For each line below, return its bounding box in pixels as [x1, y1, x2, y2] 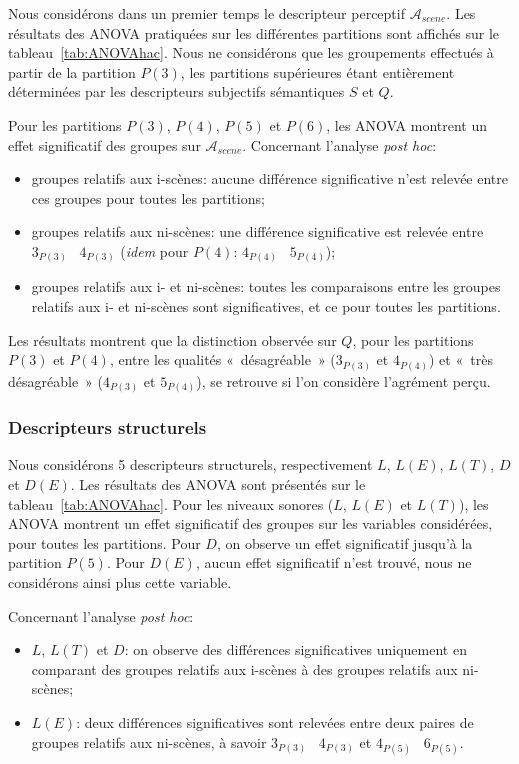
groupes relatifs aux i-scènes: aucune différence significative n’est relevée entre [31, 168, 509, 189]
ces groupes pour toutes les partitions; [31, 187, 265, 208]
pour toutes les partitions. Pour [8, 532, 201, 553]
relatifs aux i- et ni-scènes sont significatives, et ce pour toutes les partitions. [31, 296, 501, 317]
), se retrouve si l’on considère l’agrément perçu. [196, 370, 491, 391]
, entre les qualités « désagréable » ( [109, 349, 336, 370]
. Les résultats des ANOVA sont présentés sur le [70, 474, 366, 495]
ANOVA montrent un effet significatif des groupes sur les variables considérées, [8, 513, 493, 534]
